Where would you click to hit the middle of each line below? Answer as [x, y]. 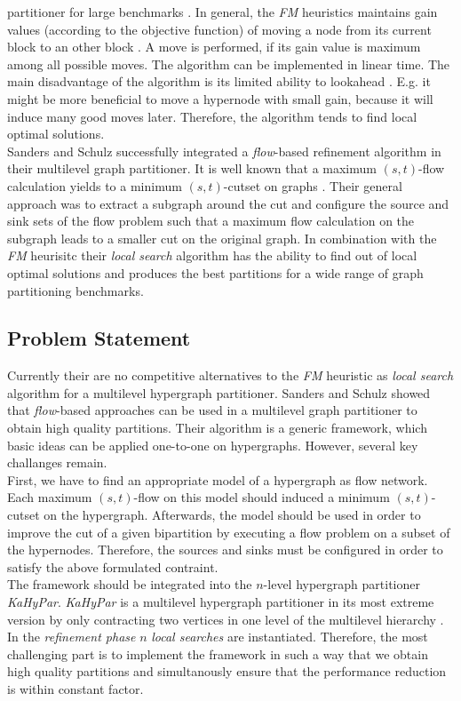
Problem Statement [99, 338]
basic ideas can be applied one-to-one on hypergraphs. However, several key [213, 445]
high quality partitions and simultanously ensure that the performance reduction [227, 671]
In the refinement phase [72, 637]
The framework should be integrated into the [130, 584]
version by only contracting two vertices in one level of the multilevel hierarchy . [226, 619]
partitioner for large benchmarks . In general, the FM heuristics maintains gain [223, 12]
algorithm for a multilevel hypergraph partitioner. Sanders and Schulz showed [219, 392]
